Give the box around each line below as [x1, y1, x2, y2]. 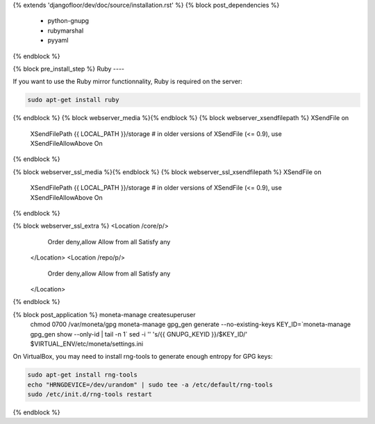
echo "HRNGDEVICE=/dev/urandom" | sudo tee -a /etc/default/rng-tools [27, 380, 274, 389]
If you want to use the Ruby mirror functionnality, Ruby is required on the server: [12, 77, 243, 86]
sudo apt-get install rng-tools [27, 371, 138, 379]
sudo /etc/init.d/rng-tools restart [27, 391, 153, 398]
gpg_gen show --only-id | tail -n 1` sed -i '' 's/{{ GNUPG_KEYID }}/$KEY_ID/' [30, 330, 248, 338]
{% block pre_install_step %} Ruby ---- [12, 65, 125, 73]
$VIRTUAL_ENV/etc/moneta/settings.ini [30, 339, 144, 348]
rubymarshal [47, 26, 84, 35]
